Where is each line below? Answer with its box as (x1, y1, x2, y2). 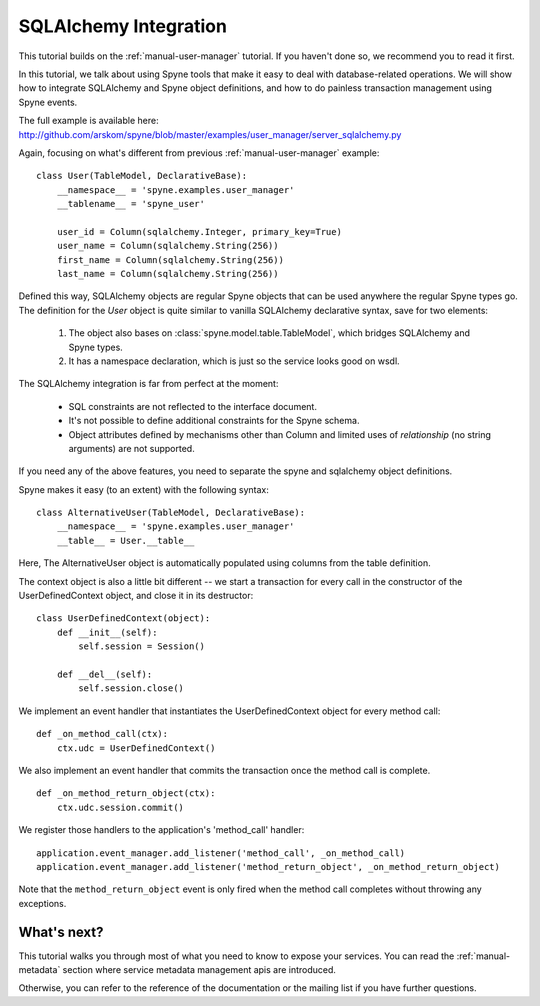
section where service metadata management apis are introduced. (62, 963, 337, 975)
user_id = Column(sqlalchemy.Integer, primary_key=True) (56, 226, 342, 237)
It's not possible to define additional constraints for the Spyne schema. (68, 415, 360, 427)
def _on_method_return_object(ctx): (36, 788, 216, 799)
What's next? (18, 923, 104, 940)
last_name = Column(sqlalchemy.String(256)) (56, 268, 279, 280)
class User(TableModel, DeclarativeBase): (36, 170, 248, 182)
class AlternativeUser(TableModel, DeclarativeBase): (36, 507, 305, 519)
